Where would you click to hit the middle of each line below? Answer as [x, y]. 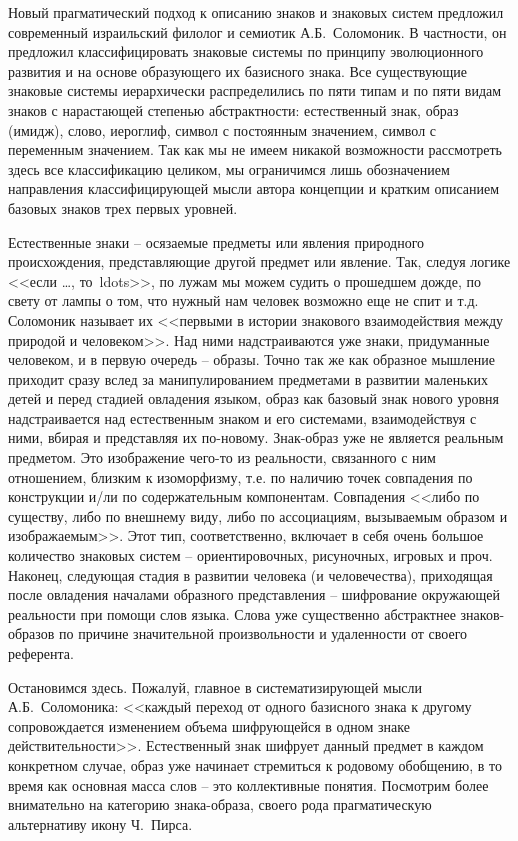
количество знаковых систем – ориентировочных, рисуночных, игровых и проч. [250, 555]
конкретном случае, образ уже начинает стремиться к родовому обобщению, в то [255, 764]
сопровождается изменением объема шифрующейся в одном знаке [209, 725]
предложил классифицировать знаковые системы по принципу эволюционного [246, 51]
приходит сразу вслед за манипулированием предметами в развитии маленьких [248, 378]
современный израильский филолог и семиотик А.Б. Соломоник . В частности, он [257, 31]
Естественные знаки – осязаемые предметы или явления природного [216, 241]
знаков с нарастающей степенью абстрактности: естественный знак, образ [233, 109]
